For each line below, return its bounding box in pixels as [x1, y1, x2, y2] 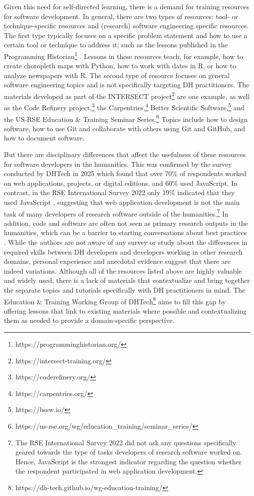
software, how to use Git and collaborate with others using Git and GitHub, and [4, 123, 245, 133]
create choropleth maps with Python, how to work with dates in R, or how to [4, 60, 236, 71]
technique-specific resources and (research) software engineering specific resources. [4, 20, 249, 31]
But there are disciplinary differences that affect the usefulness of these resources [4, 149, 246, 159]
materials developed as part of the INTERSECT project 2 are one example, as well [4, 90, 250, 101]
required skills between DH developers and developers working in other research [4, 246, 243, 257]
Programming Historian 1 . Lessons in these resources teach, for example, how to [4, 49, 243, 61]
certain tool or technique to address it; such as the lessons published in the [4, 40, 228, 50]
